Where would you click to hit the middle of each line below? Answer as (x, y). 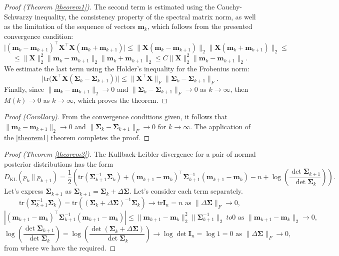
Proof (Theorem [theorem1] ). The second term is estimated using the (109, 6)
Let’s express (24, 191)
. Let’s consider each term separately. (186, 191)
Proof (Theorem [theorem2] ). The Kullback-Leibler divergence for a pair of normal (130, 154)
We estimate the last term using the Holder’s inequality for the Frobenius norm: (127, 69)
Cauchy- (229, 6)
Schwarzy (18, 16)
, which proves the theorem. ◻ (120, 100)
